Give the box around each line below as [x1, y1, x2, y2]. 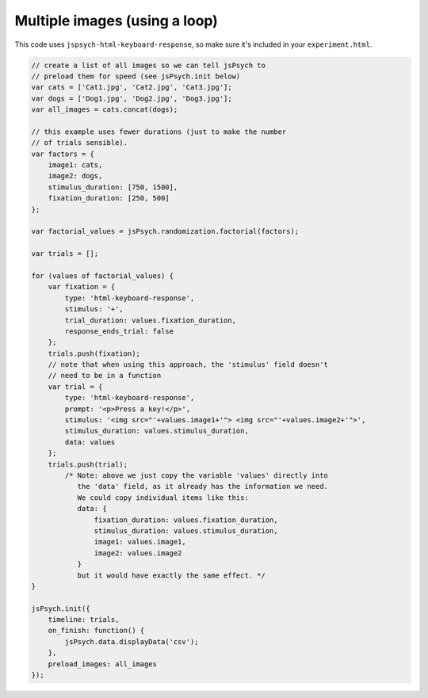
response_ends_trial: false [64, 326, 174, 336]
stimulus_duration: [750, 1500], [48, 182, 178, 192]
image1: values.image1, [94, 537, 186, 547]
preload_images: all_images [48, 659, 158, 669]
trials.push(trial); [48, 460, 128, 469]
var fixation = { [48, 282, 116, 292]
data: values [64, 437, 116, 447]
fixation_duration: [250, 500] [48, 194, 170, 203]
